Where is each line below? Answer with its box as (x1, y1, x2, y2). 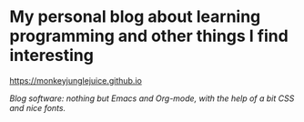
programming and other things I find (9, 25, 289, 46)
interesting (9, 46, 94, 66)
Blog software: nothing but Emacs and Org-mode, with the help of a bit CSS (9, 93, 295, 104)
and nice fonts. (9, 102, 66, 113)
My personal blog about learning (9, 6, 261, 27)
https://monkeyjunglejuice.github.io (9, 75, 143, 86)
